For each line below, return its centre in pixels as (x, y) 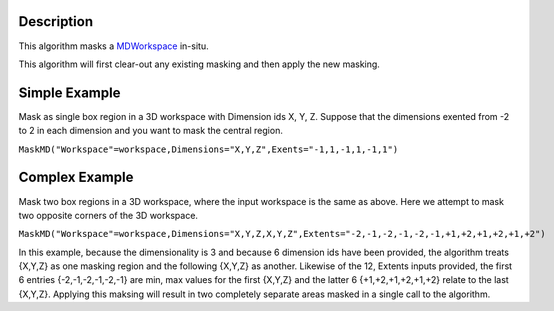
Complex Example (76, 177)
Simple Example (69, 92)
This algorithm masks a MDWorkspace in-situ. (113, 46)
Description (56, 21)
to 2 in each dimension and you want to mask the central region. (151, 131)
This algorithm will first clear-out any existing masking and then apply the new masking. (199, 64)
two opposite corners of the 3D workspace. (108, 215)
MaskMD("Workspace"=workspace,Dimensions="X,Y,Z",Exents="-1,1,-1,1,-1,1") (208, 149)
